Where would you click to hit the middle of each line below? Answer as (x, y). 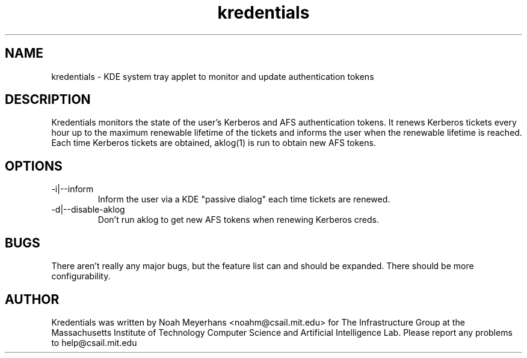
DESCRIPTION (48, 100)
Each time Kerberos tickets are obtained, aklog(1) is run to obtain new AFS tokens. (214, 143)
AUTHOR (32, 299)
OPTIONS (34, 166)
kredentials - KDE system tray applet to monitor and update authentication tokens (213, 76)
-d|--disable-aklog (88, 210)
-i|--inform (72, 189)
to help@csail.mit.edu (94, 342)
